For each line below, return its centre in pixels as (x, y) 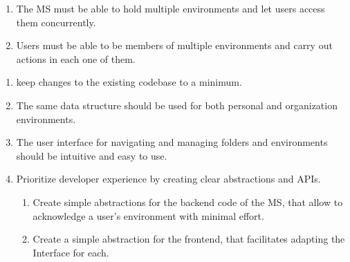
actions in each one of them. (76, 58)
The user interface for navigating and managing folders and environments (172, 142)
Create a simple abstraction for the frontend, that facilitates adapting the (189, 239)
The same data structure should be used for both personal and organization (177, 105)
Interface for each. (71, 252)
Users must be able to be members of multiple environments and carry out (174, 45)
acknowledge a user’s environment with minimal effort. (148, 215)
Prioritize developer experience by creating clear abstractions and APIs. (168, 179)
